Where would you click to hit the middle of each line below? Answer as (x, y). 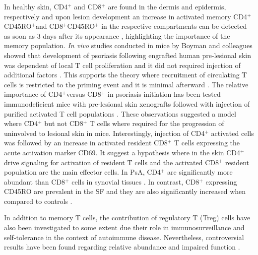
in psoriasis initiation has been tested (164, 94)
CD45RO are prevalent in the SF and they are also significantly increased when (125, 191)
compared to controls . (38, 201)
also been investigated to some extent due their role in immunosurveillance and (124, 227)
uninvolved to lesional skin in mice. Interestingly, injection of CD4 (104, 133)
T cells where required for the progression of (157, 123)
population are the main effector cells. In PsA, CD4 (82, 172)
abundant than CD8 (35, 181)
